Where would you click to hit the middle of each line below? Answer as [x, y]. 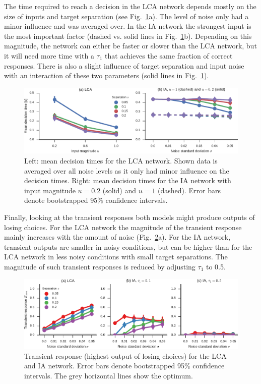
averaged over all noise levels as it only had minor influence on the [127, 170]
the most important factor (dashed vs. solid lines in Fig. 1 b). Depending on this [128, 36]
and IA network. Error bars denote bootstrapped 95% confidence [124, 366]
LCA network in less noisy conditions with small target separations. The [116, 257]
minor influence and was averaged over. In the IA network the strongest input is [128, 26]
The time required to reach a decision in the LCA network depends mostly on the [130, 6]
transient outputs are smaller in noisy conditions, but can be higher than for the [128, 246]
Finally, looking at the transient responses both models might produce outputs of [129, 217]
